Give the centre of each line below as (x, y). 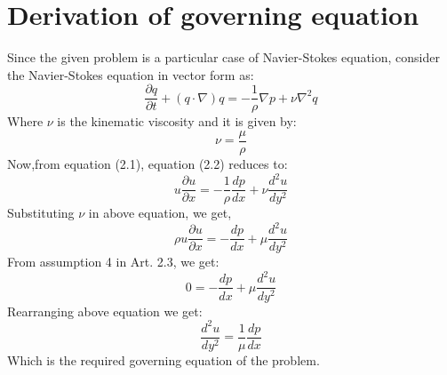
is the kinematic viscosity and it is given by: (177, 121)
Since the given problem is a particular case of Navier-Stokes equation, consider (223, 57)
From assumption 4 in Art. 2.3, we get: (113, 262)
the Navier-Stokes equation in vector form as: (131, 74)
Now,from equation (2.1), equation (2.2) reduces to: (148, 164)
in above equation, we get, (160, 213)
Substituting (41, 213)
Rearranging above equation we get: (105, 311)
